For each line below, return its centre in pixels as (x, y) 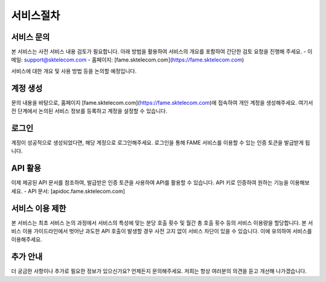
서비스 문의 (30, 37)
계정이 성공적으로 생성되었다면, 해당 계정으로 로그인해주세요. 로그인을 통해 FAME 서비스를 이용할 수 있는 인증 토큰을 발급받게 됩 (161, 143)
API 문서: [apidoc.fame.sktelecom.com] (77, 191)
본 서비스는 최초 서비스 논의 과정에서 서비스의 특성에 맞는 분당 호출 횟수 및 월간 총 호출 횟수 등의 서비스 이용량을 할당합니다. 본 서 (162, 222)
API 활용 (26, 168)
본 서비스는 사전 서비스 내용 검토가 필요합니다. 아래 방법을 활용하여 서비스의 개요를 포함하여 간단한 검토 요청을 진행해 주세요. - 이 (162, 52)
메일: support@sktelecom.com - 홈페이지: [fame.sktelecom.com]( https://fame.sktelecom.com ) (128, 60)
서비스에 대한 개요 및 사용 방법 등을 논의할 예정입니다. (74, 71)
